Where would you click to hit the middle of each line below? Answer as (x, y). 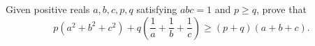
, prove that (281, 9)
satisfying (157, 9)
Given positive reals (48, 9)
